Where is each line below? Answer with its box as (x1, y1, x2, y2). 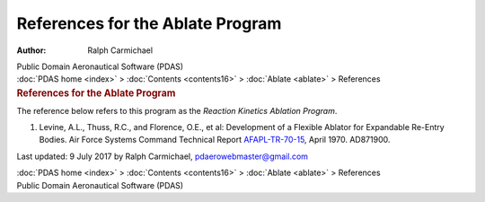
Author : (16, 45, 47, 56)
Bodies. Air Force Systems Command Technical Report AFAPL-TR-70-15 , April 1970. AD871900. (39, 135, 391, 145)
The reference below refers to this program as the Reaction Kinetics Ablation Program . (16, 105, 338, 116)
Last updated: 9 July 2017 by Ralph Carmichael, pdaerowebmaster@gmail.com (16, 151, 309, 162)
